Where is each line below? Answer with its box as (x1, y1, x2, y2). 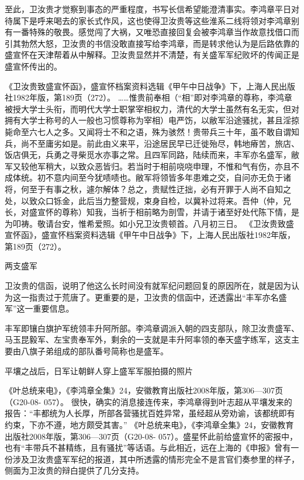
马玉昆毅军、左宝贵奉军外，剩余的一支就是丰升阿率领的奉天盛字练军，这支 (5, 333, 291, 346)
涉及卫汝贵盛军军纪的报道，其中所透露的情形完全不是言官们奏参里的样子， (12, 453, 299, 465)
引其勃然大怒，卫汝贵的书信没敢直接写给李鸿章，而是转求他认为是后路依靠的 (5, 37, 299, 49)
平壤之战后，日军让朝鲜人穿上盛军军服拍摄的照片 (5, 364, 193, 377)
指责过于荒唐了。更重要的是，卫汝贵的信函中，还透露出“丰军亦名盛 (29, 291, 287, 303)
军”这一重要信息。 (5, 302, 74, 315)
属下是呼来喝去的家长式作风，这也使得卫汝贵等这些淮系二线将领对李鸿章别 (12, 14, 299, 26)
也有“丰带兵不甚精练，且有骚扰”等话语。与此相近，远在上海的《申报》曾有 (5, 441, 291, 454)
